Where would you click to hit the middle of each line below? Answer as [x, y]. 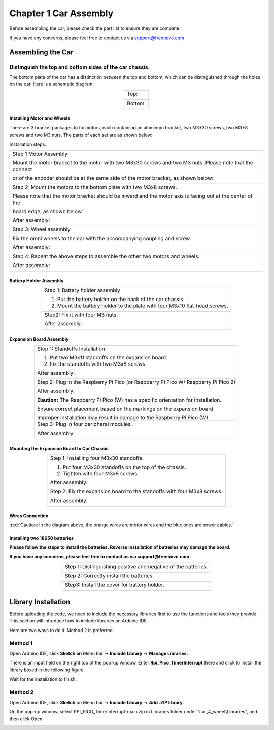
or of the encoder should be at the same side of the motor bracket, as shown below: [113, 178]
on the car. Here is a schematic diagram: [52, 84]
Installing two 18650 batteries [41, 538]
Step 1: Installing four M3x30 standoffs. [97, 458]
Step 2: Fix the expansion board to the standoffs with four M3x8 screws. [136, 491]
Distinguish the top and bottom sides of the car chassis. [80, 67]
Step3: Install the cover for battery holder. [115, 585]
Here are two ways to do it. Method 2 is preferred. [62, 630]
